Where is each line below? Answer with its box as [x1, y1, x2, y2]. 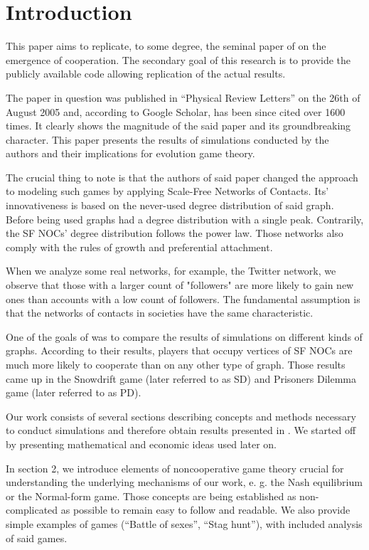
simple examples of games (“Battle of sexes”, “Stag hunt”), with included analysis [6, 516, 363, 531]
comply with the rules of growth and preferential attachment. [6, 239, 273, 254]
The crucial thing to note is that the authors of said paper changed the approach [6, 169, 358, 184]
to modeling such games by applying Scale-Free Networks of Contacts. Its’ [6, 184, 329, 199]
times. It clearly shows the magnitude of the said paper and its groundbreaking [6, 118, 351, 133]
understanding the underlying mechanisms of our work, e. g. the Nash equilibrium [6, 475, 363, 490]
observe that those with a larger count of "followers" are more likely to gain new [6, 277, 354, 292]
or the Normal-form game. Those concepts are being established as [6, 488, 296, 503]
